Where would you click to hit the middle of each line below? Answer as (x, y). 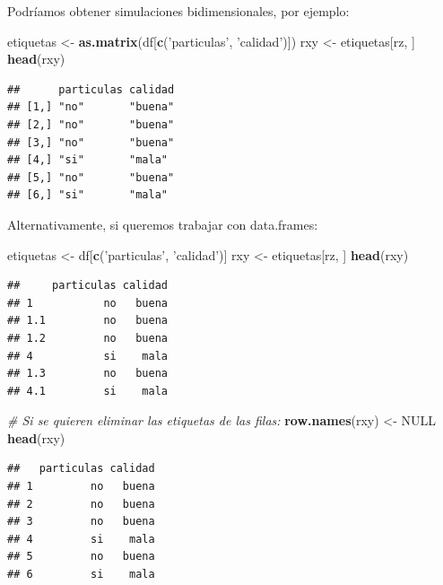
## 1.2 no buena (87, 338)
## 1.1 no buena (87, 321)
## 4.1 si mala (87, 391)
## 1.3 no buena (87, 374)
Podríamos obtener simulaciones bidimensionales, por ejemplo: (178, 11)
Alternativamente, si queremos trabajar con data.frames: (163, 224)
